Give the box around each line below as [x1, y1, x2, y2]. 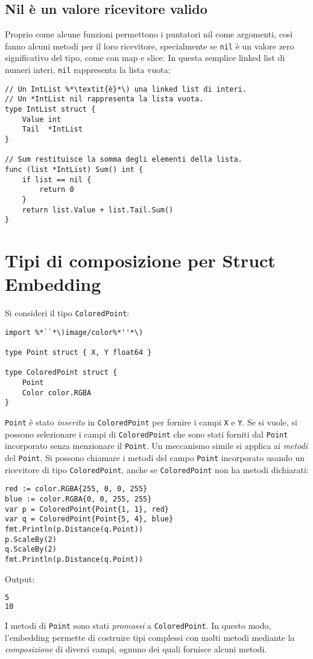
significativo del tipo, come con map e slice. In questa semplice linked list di [5, 51, 285, 64]
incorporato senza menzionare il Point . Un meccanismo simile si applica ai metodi [5, 439, 308, 452]
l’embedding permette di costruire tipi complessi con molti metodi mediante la [5, 631, 295, 643]
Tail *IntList [22, 125, 83, 134]
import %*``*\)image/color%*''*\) [5, 328, 144, 337]
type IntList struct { [5, 105, 96, 114]
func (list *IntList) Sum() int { [5, 165, 144, 174]
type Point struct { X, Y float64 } [5, 348, 152, 357]
